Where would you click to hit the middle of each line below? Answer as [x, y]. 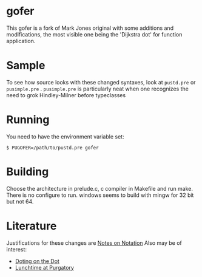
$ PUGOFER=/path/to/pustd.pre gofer [52, 148]
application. [21, 41]
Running [28, 120]
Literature [32, 226]
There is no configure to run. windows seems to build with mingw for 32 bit [100, 195]
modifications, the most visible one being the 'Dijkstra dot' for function [94, 34]
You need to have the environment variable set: [65, 136]
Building [28, 172]
